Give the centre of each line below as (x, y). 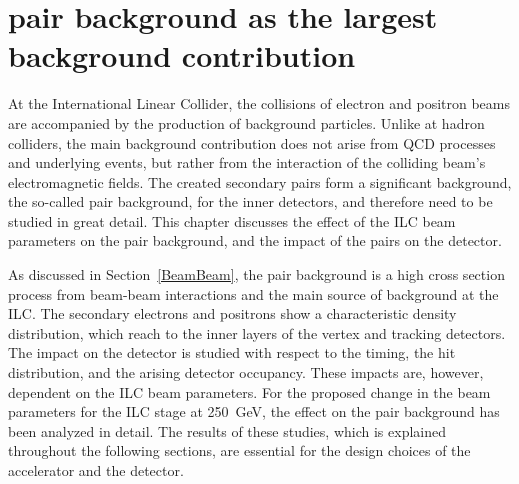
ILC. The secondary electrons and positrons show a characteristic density (232, 313)
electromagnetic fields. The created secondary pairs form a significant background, (260, 181)
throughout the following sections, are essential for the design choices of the (239, 450)
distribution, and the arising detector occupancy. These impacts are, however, (246, 372)
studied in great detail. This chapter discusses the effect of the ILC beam (232, 220)
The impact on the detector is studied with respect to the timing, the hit (232, 352)
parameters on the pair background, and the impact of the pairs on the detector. (255, 240)
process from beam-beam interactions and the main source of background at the (253, 293)
